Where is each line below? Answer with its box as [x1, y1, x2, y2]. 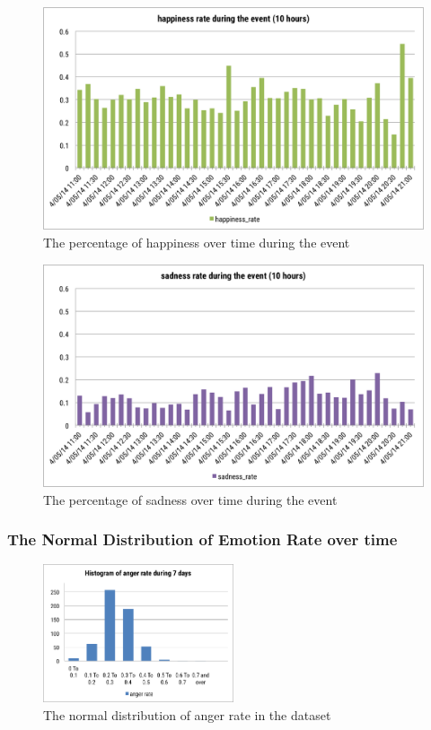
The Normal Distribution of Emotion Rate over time [7, 528, 398, 551]
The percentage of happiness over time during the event [43, 233, 350, 252]
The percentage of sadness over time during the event [43, 490, 338, 508]
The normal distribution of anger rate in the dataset [43, 706, 331, 725]
